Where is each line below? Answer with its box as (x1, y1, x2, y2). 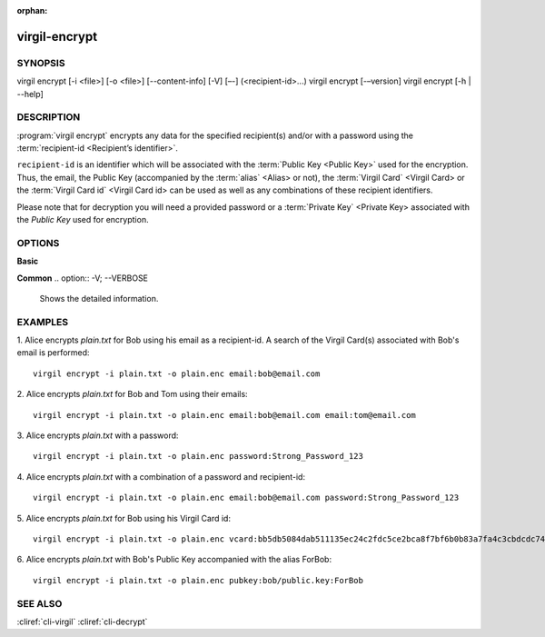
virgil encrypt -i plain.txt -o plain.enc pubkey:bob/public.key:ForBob (33, 575, 363, 585)
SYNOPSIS (16, 56, 65, 69)
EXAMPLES (16, 315, 68, 328)
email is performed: (16, 347, 90, 358)
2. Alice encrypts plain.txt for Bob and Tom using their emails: (16, 389, 249, 400)
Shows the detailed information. (39, 293, 159, 304)
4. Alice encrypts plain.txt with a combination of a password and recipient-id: (16, 471, 306, 482)
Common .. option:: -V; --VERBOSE (16, 273, 149, 284)
